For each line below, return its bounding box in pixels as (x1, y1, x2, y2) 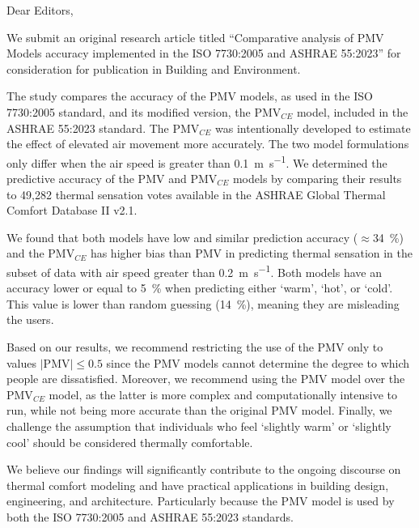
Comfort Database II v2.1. (6, 202, 138, 219)
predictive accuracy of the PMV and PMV (6, 170, 218, 186)
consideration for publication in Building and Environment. (6, 60, 301, 77)
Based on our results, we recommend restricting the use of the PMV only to (6, 339, 383, 355)
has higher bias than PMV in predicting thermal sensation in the (90, 245, 413, 262)
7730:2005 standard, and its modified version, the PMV (6, 103, 281, 120)
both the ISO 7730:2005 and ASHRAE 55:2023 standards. (6, 508, 294, 525)
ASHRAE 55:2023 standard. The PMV (6, 119, 200, 136)
